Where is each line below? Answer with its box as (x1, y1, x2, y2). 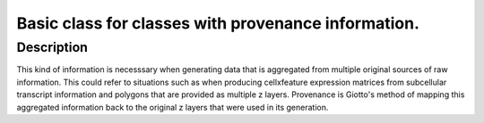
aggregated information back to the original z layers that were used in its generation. (16, 102, 329, 112)
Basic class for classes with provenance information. (16, 13, 420, 33)
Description (16, 39, 89, 55)
